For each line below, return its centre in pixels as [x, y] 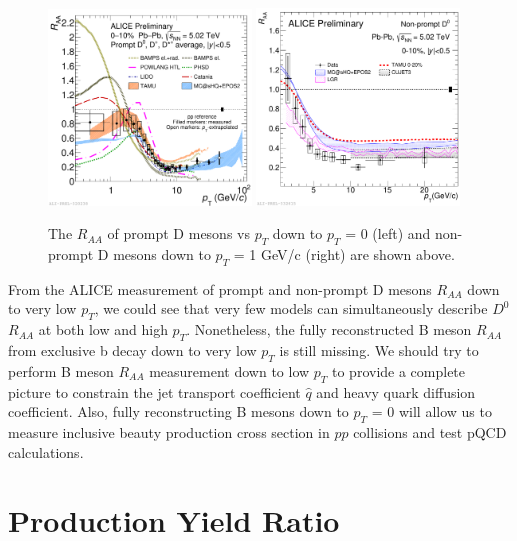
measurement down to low [229, 370]
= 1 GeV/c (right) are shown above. [344, 253]
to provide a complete [399, 370]
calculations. [46, 451]
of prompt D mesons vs [178, 233]
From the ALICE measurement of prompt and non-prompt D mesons [220, 288]
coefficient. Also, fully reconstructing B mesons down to [178, 411]
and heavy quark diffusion [396, 391]
